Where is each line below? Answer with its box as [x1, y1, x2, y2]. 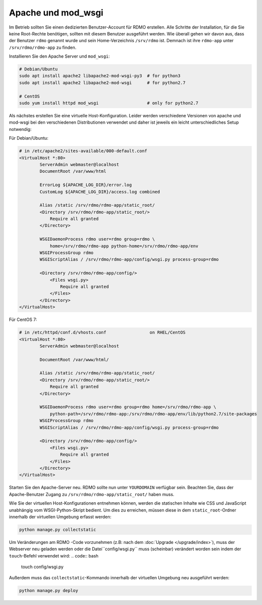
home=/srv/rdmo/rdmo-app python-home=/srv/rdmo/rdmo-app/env [49, 243, 198, 249]
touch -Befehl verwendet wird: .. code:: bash [9, 553, 99, 558]
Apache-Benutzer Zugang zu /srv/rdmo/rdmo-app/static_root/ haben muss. [9, 491, 175, 497]
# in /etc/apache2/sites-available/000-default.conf [19, 148, 147, 154]
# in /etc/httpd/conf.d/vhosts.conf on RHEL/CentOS [19, 330, 186, 335]
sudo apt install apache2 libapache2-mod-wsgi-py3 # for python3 [19, 73, 180, 79]
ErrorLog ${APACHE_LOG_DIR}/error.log [39, 182, 132, 188]
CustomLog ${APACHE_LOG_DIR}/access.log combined [39, 189, 160, 194]
